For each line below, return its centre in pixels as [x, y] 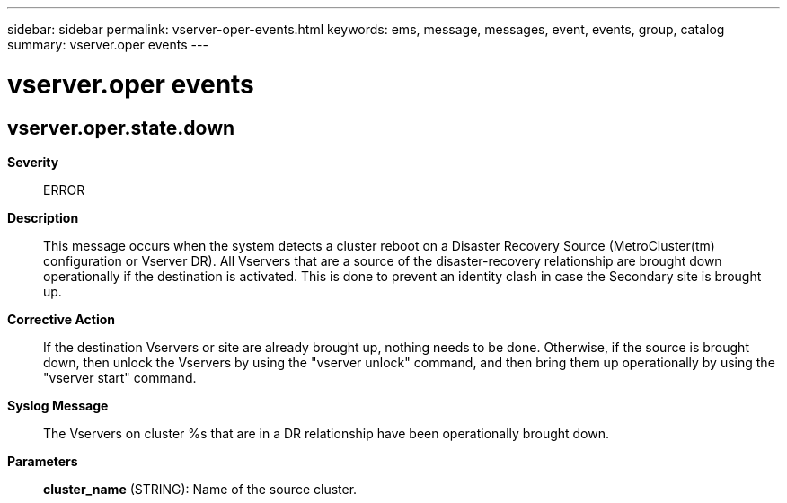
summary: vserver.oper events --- [108, 44]
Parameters [43, 461]
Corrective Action [61, 319]
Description [43, 217]
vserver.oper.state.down [121, 128]
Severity [33, 162]
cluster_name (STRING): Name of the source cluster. [200, 489]
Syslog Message [58, 405]
